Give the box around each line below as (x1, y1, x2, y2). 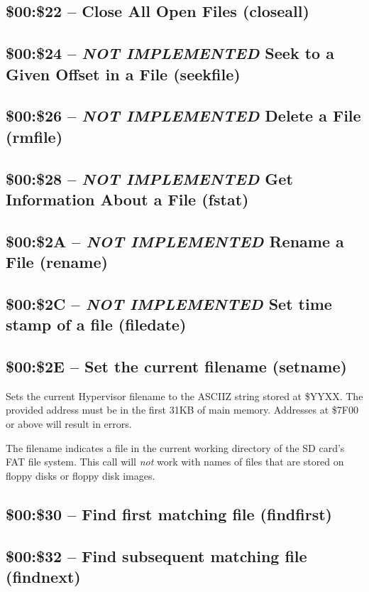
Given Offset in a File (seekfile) (6, 63, 241, 85)
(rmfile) (6, 125, 63, 147)
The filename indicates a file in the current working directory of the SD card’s (6, 440, 345, 455)
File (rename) (6, 251, 108, 273)
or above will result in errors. (6, 416, 132, 431)
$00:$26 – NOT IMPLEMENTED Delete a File (6, 104, 361, 127)
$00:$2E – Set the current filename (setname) (6, 355, 347, 377)
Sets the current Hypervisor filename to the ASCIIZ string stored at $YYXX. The (6, 388, 363, 403)
